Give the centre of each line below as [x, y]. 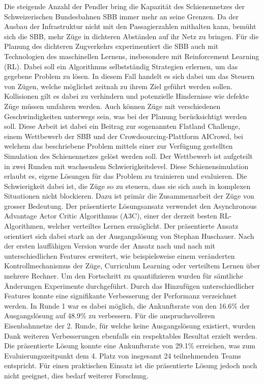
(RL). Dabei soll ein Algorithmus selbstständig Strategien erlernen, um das [121, 66]
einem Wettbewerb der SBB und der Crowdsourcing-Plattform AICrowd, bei [124, 136]
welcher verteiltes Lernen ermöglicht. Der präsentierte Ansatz [143, 226]
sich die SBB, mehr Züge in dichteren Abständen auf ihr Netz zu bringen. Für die [131, 36]
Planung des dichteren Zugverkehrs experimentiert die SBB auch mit [111, 46]
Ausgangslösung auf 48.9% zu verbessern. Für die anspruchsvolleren [110, 316]
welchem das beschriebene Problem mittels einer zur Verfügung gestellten [119, 146]
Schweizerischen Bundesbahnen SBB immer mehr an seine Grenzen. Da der [121, 16]
